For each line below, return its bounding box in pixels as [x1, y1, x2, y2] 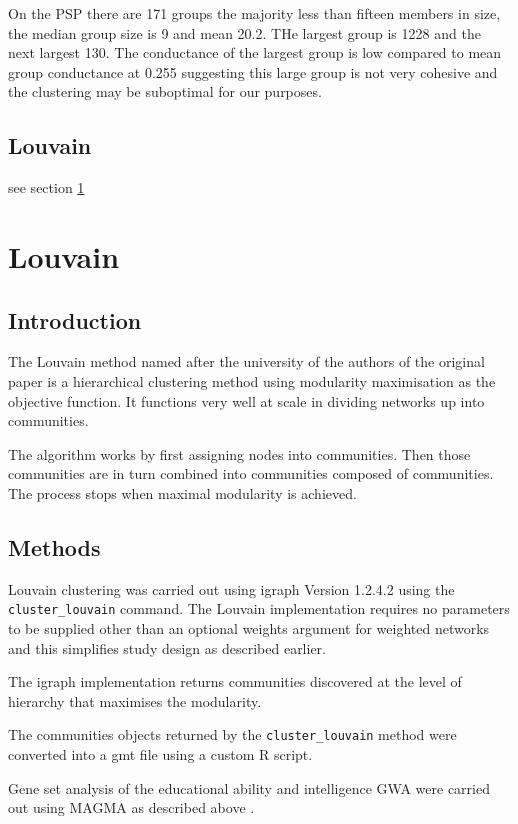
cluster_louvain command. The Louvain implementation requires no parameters [8, 598, 510, 619]
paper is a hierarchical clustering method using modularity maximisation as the [8, 370, 496, 391]
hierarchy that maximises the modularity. [8, 690, 262, 711]
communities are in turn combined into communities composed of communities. [8, 463, 494, 484]
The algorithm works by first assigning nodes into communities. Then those [8, 443, 471, 464]
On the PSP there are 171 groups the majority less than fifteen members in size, [8, 3, 501, 23]
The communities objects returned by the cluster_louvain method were [8, 724, 457, 745]
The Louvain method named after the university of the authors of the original [8, 351, 485, 372]
